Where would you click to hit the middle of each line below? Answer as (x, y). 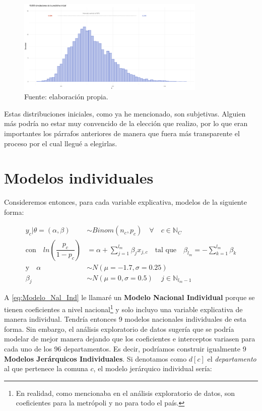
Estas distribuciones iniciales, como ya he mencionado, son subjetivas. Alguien (125, 113)
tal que (166, 250)
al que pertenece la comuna (46, 368)
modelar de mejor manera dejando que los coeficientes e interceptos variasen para (130, 339)
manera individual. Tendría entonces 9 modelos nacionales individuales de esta (125, 319)
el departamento (232, 358)
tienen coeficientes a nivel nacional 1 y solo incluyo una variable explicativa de (123, 308)
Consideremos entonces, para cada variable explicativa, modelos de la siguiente (125, 202)
